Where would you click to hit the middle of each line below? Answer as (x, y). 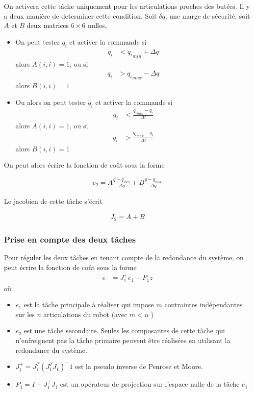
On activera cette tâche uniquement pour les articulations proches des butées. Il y (127, 6)
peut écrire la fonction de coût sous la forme (70, 267)
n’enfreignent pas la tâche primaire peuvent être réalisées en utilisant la (123, 340)
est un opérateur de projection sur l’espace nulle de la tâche (150, 384)
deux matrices (48, 25)
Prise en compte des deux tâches (70, 239)
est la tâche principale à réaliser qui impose (89, 305)
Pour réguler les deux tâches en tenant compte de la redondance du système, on (124, 258)
